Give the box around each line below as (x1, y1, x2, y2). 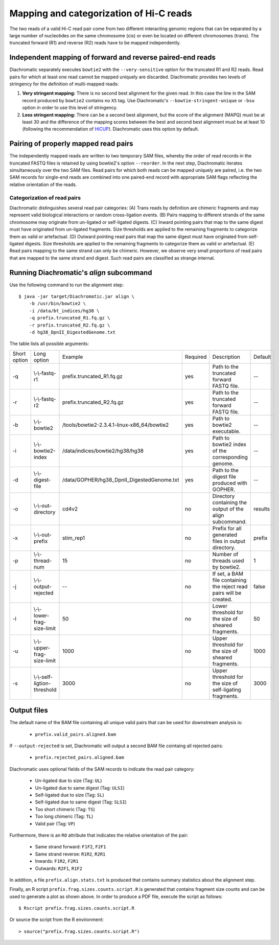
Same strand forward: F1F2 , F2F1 (35, 844, 106, 850)
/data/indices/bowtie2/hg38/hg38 (62, 447, 144, 454)
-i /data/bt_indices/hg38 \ (29, 308, 100, 314)
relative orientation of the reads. (9, 181, 77, 188)
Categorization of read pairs (9, 194, 81, 201)
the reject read (212, 583, 248, 590)
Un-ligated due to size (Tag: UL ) (35, 777, 102, 784)
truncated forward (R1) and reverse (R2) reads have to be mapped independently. (9, 40, 181, 46)
